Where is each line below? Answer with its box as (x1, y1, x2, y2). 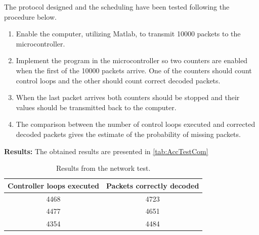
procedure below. (4, 11, 57, 22)
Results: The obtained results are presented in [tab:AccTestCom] (4, 146, 208, 156)
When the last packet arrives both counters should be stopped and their (16, 92, 240, 103)
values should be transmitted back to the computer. (16, 102, 177, 112)
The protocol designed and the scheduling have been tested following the (4, 2, 230, 12)
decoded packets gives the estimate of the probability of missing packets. (16, 128, 241, 139)
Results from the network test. (56, 163, 151, 173)
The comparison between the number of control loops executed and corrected (16, 119, 255, 129)
